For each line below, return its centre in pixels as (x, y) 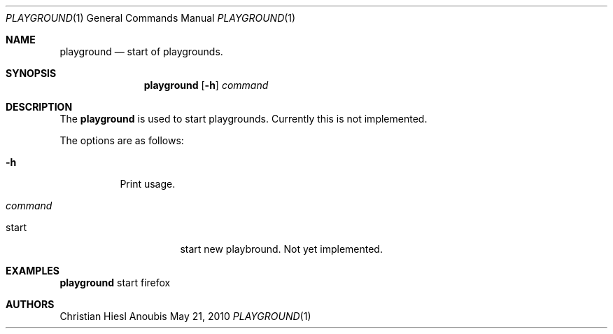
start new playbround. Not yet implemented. (281, 249)
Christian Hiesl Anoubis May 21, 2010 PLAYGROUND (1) (185, 316)
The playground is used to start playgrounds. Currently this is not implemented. (244, 119)
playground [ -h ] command (206, 85)
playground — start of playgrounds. (141, 51)
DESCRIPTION (39, 107)
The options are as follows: (122, 140)
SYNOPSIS (31, 73)
